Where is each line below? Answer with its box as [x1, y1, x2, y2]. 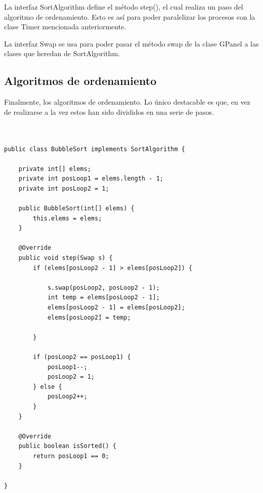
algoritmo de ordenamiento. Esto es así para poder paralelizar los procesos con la [4, 11, 255, 22]
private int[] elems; [18, 165, 91, 172]
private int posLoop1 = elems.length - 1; [18, 175, 163, 183]
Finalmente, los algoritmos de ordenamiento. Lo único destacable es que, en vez [4, 97, 250, 107]
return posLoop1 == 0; [33, 452, 109, 460]
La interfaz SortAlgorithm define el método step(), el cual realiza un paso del [4, 2, 243, 12]
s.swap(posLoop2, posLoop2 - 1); [47, 284, 160, 291]
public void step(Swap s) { [18, 254, 113, 262]
